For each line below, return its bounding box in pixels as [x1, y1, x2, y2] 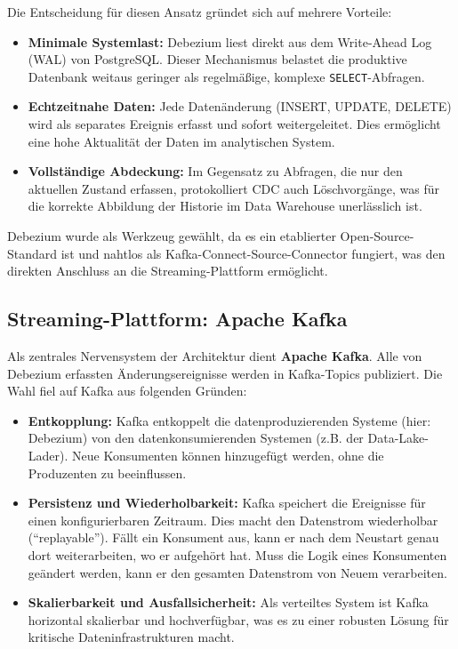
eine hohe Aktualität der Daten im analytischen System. [28, 132, 335, 150]
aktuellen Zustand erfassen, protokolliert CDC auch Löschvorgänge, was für [28, 179, 439, 197]
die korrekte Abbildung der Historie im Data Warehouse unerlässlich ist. [28, 196, 422, 215]
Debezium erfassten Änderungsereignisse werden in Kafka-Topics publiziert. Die [7, 364, 443, 382]
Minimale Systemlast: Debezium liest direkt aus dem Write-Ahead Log [28, 32, 432, 51]
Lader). [28, 445, 68, 464]
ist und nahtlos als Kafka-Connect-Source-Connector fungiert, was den [60, 244, 446, 262]
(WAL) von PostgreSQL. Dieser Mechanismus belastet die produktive [28, 50, 407, 68]
